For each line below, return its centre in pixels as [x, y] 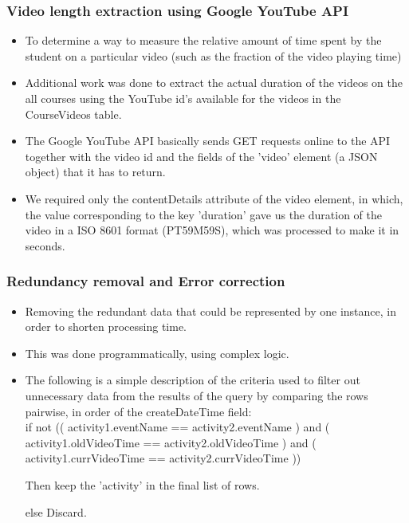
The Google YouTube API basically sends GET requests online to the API [208, 141]
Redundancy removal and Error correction [146, 281]
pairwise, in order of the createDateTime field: [138, 411]
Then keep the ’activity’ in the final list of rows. [142, 484]
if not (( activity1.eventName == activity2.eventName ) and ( [177, 427]
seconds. [45, 245]
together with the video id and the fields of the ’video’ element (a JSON [201, 156]
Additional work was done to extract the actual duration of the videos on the [214, 83]
